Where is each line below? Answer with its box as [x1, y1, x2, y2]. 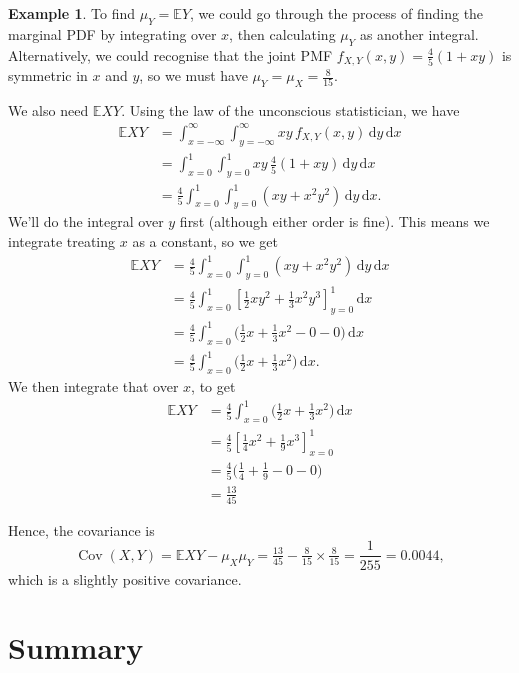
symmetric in [8, 65, 88, 86]
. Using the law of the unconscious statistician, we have [121, 99, 460, 120]
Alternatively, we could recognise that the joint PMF [8, 44, 333, 65]
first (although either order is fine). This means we [179, 211, 490, 232]
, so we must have [139, 65, 248, 86]
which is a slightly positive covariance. [8, 568, 242, 589]
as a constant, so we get [132, 231, 279, 252]
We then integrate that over [8, 375, 179, 396]
